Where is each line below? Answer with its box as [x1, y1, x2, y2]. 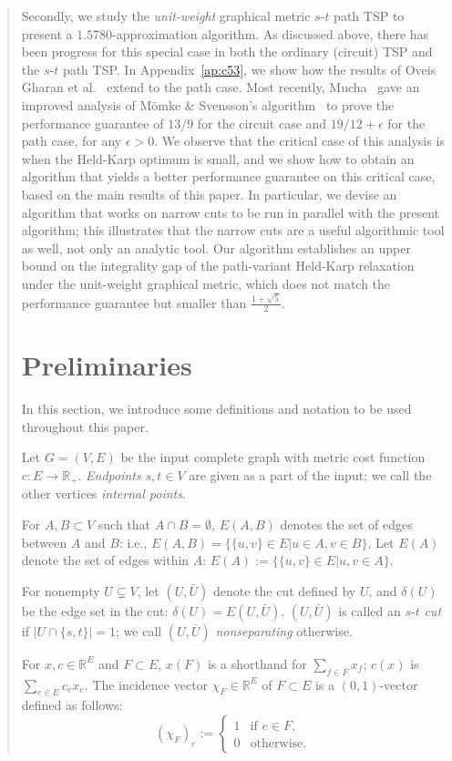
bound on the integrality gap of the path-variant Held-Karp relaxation [21, 256, 415, 275]
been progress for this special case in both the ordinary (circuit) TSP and [21, 42, 433, 61]
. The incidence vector [84, 674, 209, 694]
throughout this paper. [21, 416, 149, 436]
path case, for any [21, 131, 122, 150]
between [21, 532, 67, 551]
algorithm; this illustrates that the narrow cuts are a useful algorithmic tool [21, 221, 445, 240]
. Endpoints [77, 465, 141, 484]
